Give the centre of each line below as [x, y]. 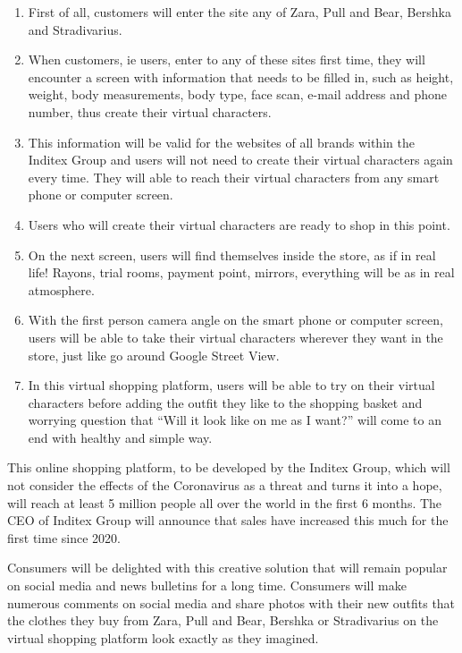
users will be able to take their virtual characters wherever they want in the [235, 337]
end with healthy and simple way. [120, 437]
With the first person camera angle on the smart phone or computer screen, [235, 320]
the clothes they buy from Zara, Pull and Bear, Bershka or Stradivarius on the [223, 620]
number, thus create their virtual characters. [150, 111]
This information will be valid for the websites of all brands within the [221, 142]
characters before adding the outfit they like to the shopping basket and [225, 402]
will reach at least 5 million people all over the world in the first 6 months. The [225, 502]
